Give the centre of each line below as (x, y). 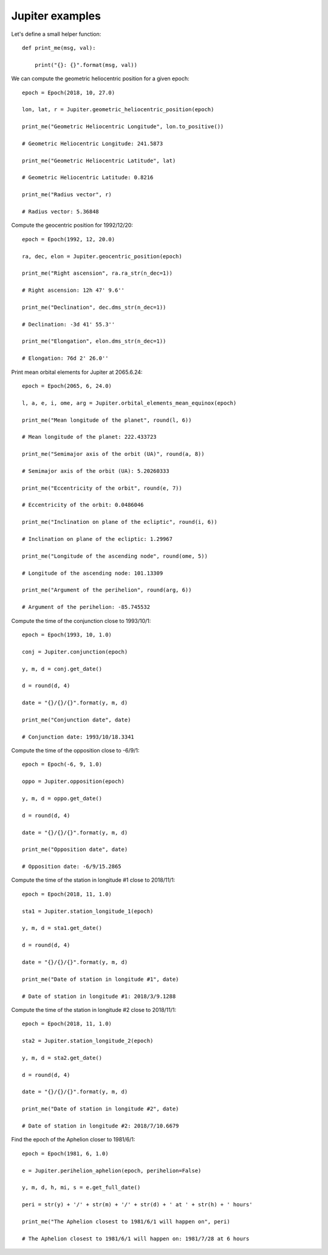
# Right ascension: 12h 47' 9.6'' (73, 291)
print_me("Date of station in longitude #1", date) (101, 979)
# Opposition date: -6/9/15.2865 (72, 867)
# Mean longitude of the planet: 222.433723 (90, 437)
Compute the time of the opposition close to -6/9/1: (75, 751)
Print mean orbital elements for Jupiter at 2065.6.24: (77, 372)
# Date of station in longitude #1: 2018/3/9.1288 (99, 996)
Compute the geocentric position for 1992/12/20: (72, 225)
